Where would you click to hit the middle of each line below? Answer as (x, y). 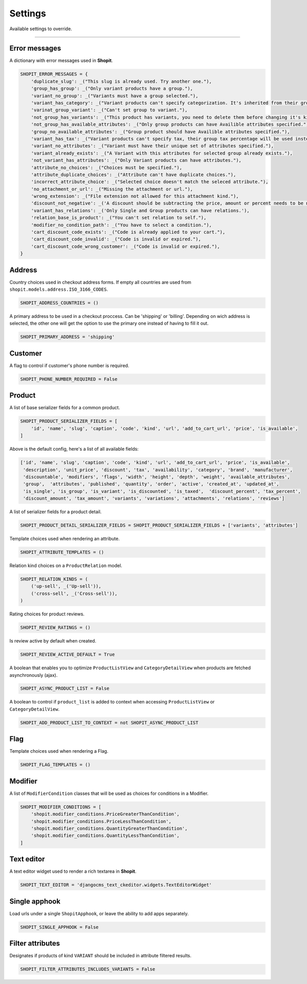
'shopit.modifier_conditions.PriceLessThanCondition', (101, 821)
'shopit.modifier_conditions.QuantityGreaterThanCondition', (109, 828)
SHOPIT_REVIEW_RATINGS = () (55, 628)
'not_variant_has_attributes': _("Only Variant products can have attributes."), (136, 160)
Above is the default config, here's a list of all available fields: (74, 449)
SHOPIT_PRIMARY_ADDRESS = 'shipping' (68, 337)
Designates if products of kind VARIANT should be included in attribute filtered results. (101, 956)
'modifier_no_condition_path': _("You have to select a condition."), (122, 225)
